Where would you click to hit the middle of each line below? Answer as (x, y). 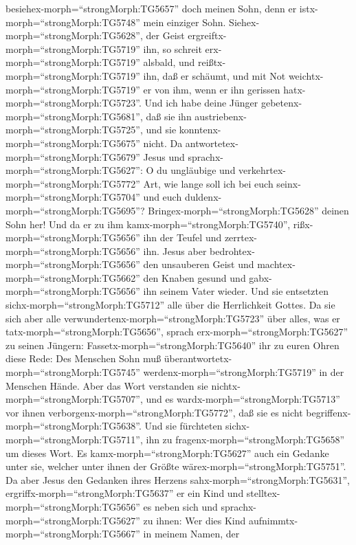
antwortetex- (212, 143)
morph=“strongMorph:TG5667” (73, 534)
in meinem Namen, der (191, 534)
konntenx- (200, 130)
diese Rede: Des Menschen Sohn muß (84, 358)
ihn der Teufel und (182, 237)
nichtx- (226, 385)
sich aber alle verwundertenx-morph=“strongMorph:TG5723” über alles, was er (173, 318)
